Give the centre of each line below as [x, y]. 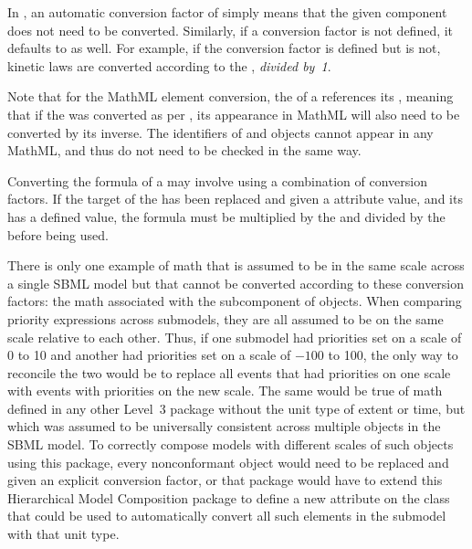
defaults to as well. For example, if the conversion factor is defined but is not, [224, 48]
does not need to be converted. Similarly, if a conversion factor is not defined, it [231, 30]
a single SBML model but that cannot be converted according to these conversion [236, 283]
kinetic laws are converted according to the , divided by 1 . [169, 65]
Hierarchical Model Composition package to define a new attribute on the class [229, 497]
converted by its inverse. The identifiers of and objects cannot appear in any [220, 132]
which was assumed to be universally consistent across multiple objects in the [224, 426]
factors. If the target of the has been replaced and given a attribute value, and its [235, 199]
